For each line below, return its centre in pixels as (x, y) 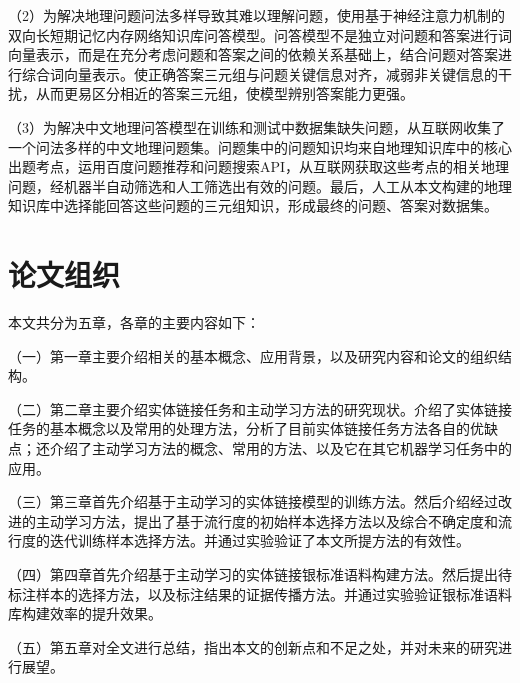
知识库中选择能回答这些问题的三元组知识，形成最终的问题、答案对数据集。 (253, 205)
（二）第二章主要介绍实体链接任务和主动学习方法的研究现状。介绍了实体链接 (260, 408)
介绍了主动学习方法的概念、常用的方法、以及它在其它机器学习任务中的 (280, 448)
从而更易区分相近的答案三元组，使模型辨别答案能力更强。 (224, 93)
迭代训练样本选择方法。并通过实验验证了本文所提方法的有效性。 (259, 540)
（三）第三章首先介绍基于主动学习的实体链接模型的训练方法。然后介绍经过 (253, 501)
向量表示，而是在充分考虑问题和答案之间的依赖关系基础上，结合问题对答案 (253, 54)
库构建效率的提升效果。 (85, 613)
